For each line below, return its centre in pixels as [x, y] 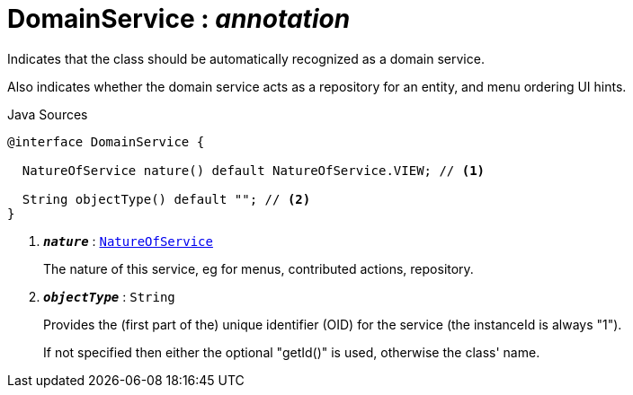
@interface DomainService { [106, 141]
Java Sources [48, 114]
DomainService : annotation [179, 19]
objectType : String [109, 296]
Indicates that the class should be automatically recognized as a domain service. [246, 58]
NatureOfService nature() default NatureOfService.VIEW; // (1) [254, 170]
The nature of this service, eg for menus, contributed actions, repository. [259, 268]
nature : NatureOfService [128, 241]
